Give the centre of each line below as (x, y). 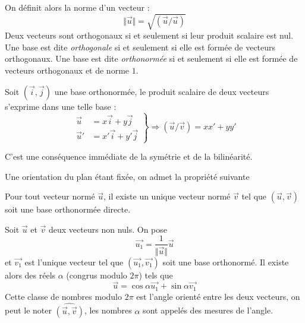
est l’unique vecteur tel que (74, 262)
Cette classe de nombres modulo (64, 296)
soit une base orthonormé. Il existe (226, 262)
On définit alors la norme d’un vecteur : (77, 7)
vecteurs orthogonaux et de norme (67, 70)
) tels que (156, 275)
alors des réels (30, 275)
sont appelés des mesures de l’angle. (208, 310)
